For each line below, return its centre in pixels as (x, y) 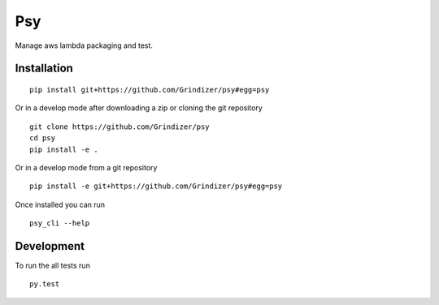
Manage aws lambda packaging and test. (84, 45)
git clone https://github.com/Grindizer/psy (120, 127)
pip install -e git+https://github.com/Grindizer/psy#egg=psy (156, 186)
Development (50, 246)
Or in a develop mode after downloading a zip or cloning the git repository (139, 108)
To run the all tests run (53, 265)
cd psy (43, 138)
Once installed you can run (60, 204)
